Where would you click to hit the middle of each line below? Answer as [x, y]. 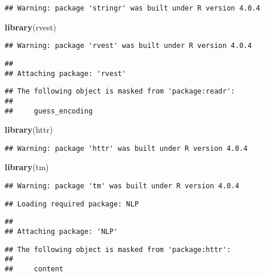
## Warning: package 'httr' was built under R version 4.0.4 [126, 148]
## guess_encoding [49, 111]
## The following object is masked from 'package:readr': [120, 92]
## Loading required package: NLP [72, 204]
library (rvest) [31, 27]
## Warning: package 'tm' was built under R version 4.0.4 [122, 186]
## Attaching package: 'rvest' [66, 73]
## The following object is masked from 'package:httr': [118, 249]
